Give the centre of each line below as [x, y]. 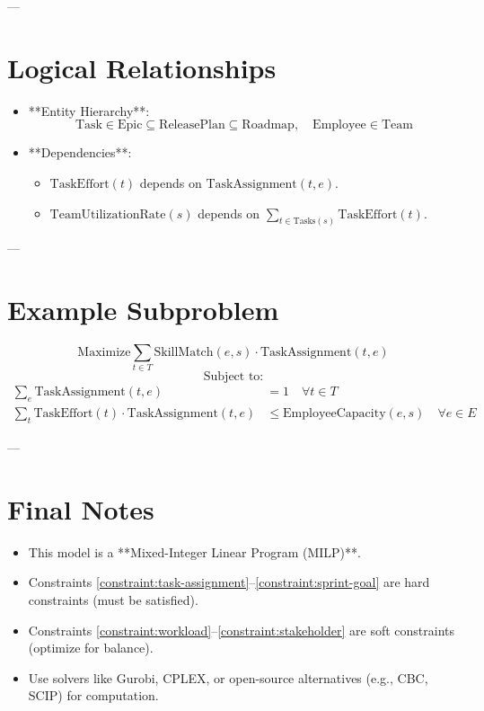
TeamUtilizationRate [108, 214]
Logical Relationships [142, 67]
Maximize [104, 353]
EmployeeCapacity [334, 414]
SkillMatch [184, 353]
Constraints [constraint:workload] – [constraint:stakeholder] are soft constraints [242, 630]
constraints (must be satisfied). [113, 599]
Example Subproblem [143, 310]
